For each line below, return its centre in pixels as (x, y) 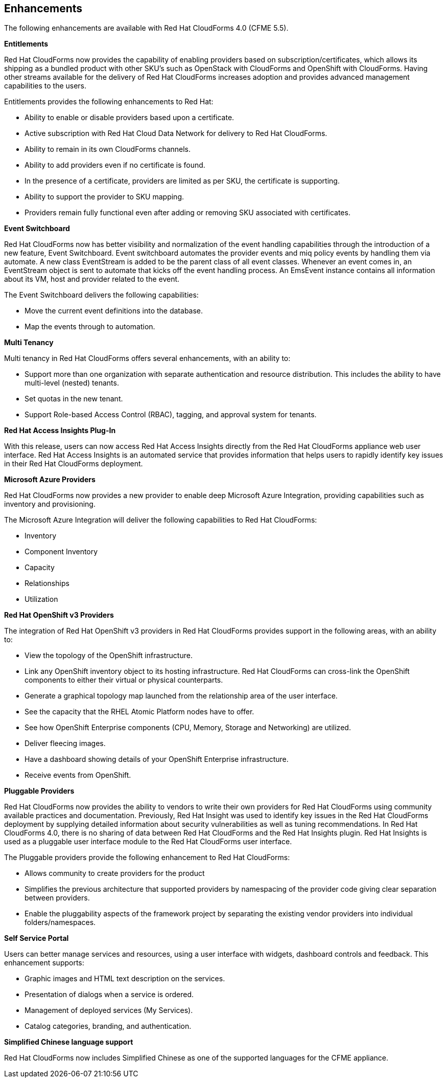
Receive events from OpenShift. (78, 775)
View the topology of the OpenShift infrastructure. (109, 656)
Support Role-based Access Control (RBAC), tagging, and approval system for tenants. (171, 415)
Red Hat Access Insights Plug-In (60, 431)
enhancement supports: (44, 963)
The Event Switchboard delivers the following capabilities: (101, 295)
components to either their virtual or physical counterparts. (124, 680)
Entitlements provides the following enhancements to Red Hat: (109, 102)
